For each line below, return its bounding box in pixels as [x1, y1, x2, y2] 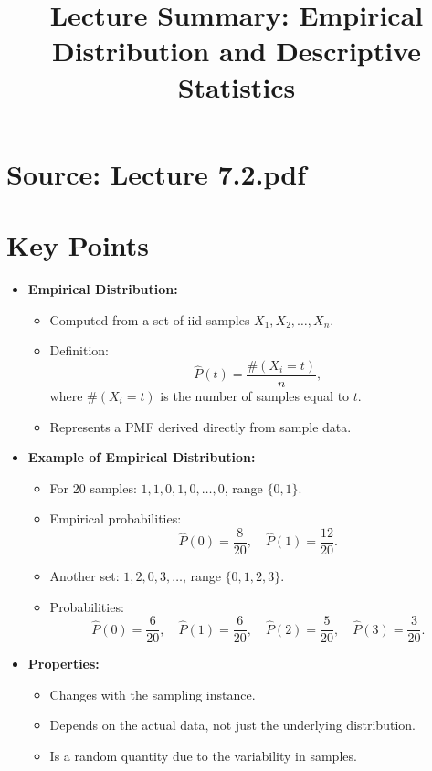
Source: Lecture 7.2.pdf [6, 154, 307, 192]
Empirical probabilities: [49, 509, 182, 528]
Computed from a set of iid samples [49, 310, 250, 329]
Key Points [6, 227, 150, 264]
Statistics [177, 68, 296, 105]
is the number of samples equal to [160, 385, 350, 405]
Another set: [49, 565, 120, 585]
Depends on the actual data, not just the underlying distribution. [49, 715, 416, 734]
